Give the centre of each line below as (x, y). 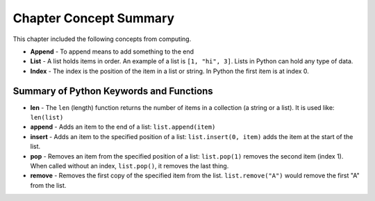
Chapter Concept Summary (94, 18)
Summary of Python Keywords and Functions (113, 91)
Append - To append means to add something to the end (112, 51)
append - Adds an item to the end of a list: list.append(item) (123, 127)
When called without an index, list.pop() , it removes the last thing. (130, 166)
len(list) (47, 118)
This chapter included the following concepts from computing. (102, 39)
